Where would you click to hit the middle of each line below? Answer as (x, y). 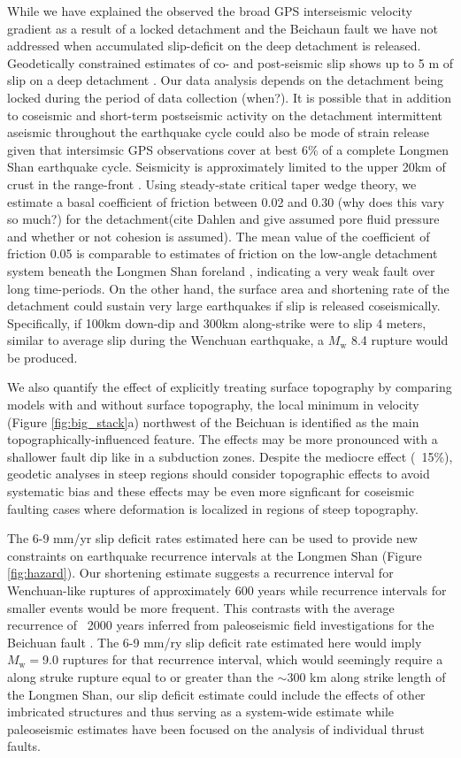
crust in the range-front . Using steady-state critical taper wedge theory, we (212, 184)
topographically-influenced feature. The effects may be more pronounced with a (223, 439)
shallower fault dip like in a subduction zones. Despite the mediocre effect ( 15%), (230, 456)
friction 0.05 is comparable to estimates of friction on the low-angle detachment (223, 253)
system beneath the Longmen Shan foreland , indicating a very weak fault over (221, 270)
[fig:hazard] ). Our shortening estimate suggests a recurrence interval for (200, 573)
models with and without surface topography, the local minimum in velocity (213, 405)
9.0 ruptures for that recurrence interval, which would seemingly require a (243, 659)
